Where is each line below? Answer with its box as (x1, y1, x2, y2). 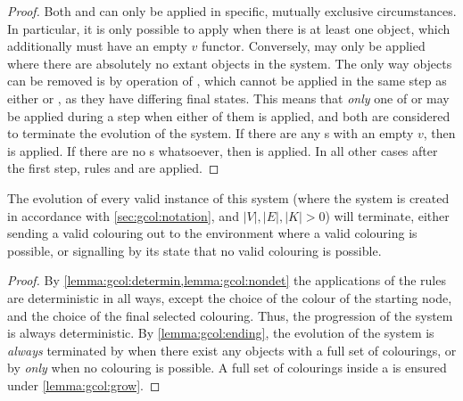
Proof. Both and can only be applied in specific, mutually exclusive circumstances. (7, 2, 457, 20)
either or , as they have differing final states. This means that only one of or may (7, 88, 450, 107)
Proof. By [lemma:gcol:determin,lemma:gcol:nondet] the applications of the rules (7, 271, 446, 290)
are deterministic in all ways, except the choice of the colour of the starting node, (7, 288, 452, 307)
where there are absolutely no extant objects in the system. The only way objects (7, 53, 452, 72)
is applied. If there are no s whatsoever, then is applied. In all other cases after (7, 141, 438, 160)
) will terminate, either (325, 206, 450, 225)
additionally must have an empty (7, 37, 187, 55)
